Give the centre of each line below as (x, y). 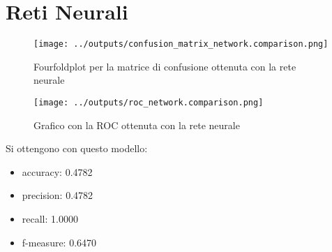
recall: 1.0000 (50, 218)
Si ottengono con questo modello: (77, 148)
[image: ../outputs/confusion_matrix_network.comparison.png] (181, 44)
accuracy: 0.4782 (57, 171)
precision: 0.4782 (58, 195)
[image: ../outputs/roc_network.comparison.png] (149, 102)
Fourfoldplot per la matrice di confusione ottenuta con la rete (165, 66)
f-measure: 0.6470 (59, 242)
